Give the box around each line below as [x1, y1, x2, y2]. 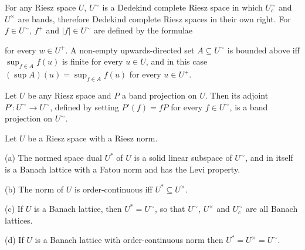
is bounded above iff [227, 43, 300, 56]
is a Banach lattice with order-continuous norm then [35, 234, 223, 246]
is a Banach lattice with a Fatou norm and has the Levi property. [5, 163, 240, 175]
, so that [155, 202, 185, 215]
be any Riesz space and [28, 89, 111, 101]
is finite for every [62, 55, 123, 67]
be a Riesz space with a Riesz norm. [28, 131, 158, 144]
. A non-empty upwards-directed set [65, 43, 195, 56]
